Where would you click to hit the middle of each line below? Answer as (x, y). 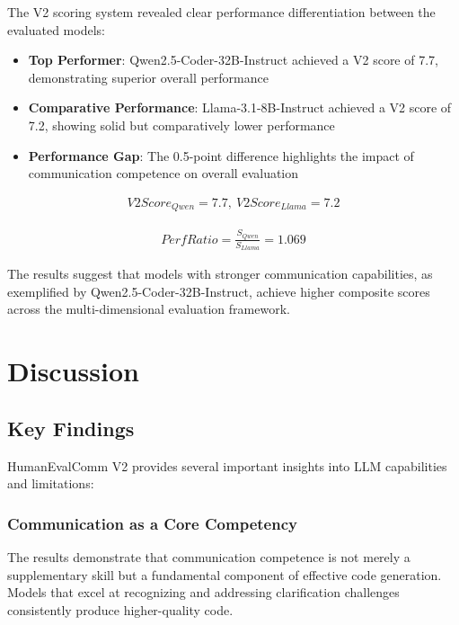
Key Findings (71, 428)
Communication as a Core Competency (152, 523)
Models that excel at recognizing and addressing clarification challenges (203, 592)
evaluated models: (56, 29)
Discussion (73, 371)
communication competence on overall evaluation (163, 173)
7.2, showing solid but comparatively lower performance (181, 125)
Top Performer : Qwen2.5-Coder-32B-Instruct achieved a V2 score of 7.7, (233, 60)
